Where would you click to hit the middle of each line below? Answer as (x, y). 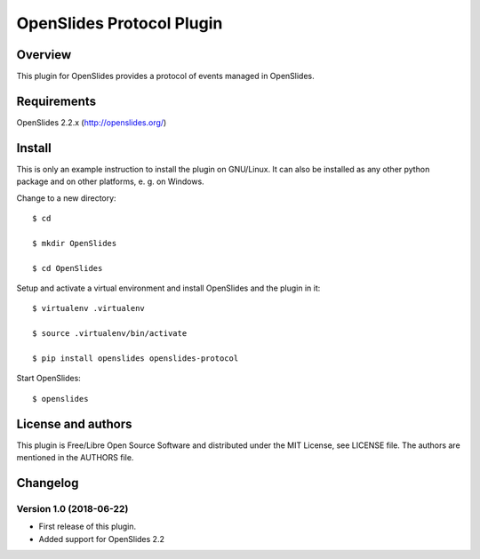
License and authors (74, 423)
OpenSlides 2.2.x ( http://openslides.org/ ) (92, 122)
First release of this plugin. (88, 527)
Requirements (56, 101)
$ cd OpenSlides (68, 268)
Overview (44, 55)
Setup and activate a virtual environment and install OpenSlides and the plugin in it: (168, 288)
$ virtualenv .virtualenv (89, 308)
